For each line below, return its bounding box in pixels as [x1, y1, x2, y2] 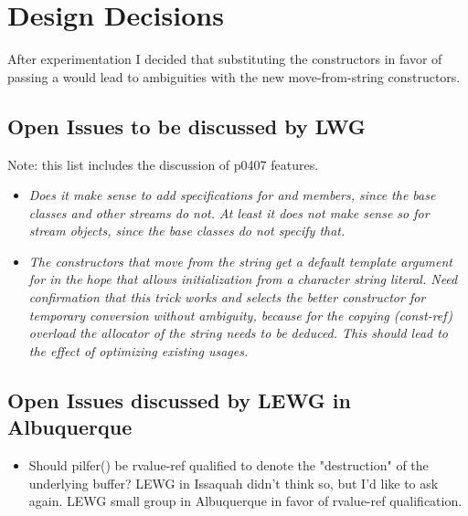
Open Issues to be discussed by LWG [7, 111, 366, 140]
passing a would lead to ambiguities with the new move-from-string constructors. [7, 67, 461, 86]
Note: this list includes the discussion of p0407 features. [7, 154, 319, 174]
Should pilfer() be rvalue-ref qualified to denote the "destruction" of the [28, 456, 429, 475]
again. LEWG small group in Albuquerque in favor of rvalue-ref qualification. [28, 491, 463, 511]
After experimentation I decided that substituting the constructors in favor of [7, 49, 442, 68]
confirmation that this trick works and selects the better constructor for [28, 288, 426, 307]
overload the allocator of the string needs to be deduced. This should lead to [28, 323, 449, 342]
